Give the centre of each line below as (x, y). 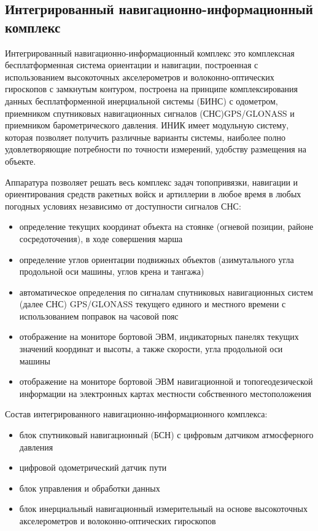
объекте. (21, 161)
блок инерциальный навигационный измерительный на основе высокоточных (163, 509)
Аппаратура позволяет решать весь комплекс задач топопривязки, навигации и (152, 182)
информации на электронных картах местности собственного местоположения (165, 393)
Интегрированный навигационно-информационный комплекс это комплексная (150, 53)
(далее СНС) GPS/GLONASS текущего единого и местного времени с (153, 304)
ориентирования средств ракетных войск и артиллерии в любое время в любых (153, 194)
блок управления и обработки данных (90, 488)
